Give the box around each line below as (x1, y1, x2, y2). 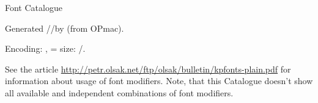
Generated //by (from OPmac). (5, 21, 124, 34)
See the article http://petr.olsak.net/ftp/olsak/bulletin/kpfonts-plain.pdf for (5, 62, 291, 75)
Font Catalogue (5, 1, 62, 13)
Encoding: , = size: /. (5, 42, 86, 55)
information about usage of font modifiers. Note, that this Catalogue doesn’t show (5, 74, 313, 87)
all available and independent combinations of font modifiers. (5, 86, 234, 99)
